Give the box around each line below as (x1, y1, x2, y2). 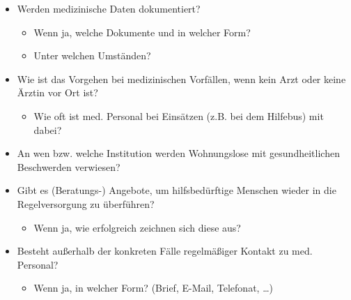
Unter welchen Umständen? (33, 48, 151, 63)
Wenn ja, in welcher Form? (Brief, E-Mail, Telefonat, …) (33, 280, 273, 295)
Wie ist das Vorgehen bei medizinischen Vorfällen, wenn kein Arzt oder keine (17, 71, 346, 86)
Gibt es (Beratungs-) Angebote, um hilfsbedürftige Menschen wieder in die (17, 183, 336, 197)
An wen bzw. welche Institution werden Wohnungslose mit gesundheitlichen (17, 146, 340, 160)
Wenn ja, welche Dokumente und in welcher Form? (33, 24, 251, 39)
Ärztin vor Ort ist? (17, 85, 98, 100)
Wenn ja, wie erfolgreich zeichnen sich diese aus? (33, 220, 241, 234)
